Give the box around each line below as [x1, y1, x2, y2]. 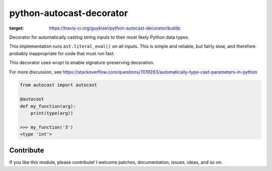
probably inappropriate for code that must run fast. [9, 50, 115, 56]
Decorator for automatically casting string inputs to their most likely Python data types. [9, 34, 189, 40]
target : [9, 25, 24, 31]
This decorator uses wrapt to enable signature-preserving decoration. [9, 60, 155, 66]
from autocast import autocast [20, 82, 98, 88]
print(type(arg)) [30, 110, 74, 116]
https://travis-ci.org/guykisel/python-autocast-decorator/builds [49, 25, 181, 31]
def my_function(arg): [20, 103, 76, 109]
